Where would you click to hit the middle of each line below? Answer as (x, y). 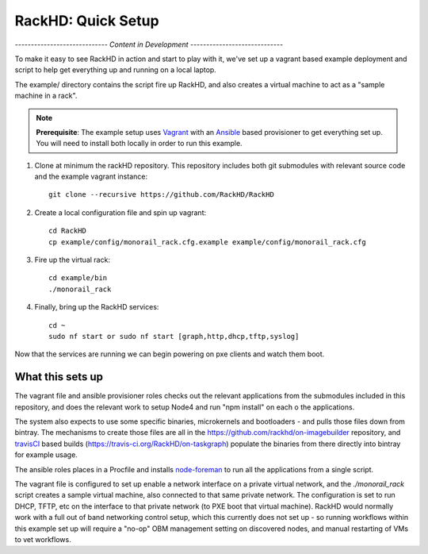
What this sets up (59, 377)
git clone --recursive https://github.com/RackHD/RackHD (162, 195)
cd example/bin (78, 278)
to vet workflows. (43, 539)
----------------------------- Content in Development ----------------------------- (149, 44)
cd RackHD (67, 231)
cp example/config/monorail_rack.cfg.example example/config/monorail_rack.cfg (207, 242)
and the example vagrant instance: (91, 177)
